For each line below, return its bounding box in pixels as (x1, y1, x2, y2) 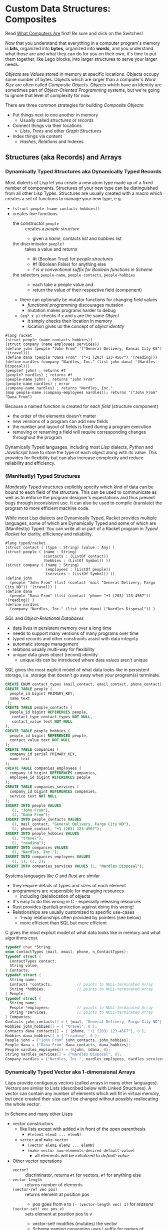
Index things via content (12, 133, 62, 139)
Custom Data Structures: (5, 3, 111, 15)
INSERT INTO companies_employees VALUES (5, 854, 91, 860)
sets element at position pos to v (24, 1211, 92, 1217)
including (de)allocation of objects (19, 893, 90, 899)
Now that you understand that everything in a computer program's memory (5, 40, 160, 46)
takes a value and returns (24, 246, 77, 252)
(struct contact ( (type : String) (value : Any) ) (5, 545, 115, 550)
